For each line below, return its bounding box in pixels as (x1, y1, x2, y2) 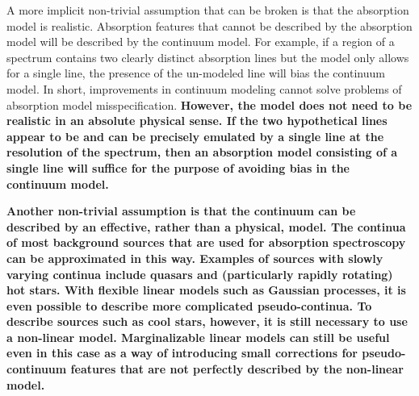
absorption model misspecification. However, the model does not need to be (6, 96, 413, 113)
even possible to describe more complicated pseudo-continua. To (6, 297, 372, 314)
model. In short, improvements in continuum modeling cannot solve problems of (6, 80, 402, 97)
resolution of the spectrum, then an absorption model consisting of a (6, 144, 398, 160)
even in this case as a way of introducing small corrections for (6, 344, 358, 361)
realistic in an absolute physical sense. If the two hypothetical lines (6, 112, 388, 129)
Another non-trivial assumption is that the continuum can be (6, 202, 356, 219)
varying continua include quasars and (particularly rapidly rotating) (6, 265, 393, 282)
